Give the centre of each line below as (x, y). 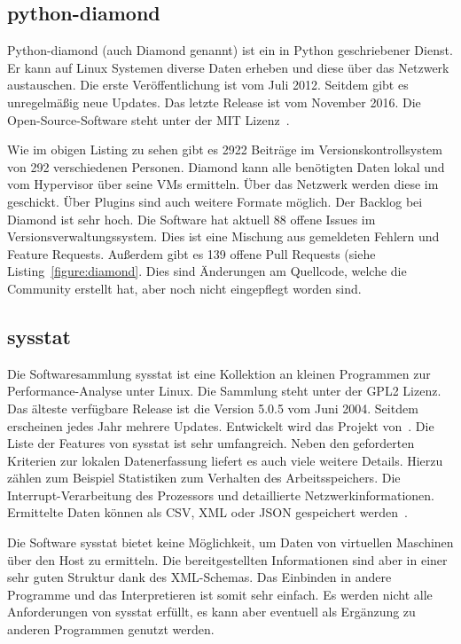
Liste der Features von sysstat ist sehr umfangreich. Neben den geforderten (211, 443)
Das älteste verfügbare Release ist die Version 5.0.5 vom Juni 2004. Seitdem (213, 408)
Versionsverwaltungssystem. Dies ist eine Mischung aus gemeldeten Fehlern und (223, 236)
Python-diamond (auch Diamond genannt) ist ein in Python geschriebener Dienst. (230, 50)
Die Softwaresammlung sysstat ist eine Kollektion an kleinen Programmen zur (219, 373)
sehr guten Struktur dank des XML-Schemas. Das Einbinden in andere (199, 577)
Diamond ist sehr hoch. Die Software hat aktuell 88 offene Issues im (191, 219)
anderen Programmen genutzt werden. (111, 629)
